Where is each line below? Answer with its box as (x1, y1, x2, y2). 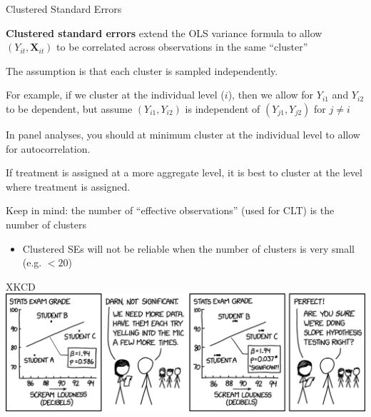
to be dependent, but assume (6, 101, 133, 116)
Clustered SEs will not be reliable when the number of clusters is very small (22, 241, 355, 256)
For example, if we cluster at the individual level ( (6, 87, 225, 102)
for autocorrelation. (6, 141, 91, 156)
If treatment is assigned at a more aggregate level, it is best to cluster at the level (6, 165, 362, 180)
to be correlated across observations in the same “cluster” (56, 39, 308, 54)
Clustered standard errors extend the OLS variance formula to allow (6, 25, 322, 40)
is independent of (185, 101, 260, 116)
